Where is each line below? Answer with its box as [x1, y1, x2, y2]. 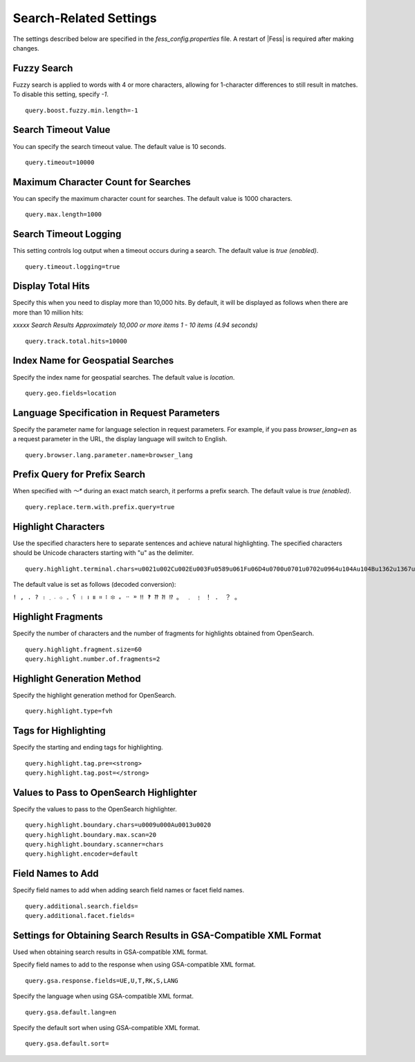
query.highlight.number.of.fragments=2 [25, 655, 160, 663]
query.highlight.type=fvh [25, 707, 113, 715]
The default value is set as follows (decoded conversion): [12, 580, 176, 588]
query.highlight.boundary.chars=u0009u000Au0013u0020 [25, 821, 211, 829]
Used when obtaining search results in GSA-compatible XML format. [12, 948, 208, 956]
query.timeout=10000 [25, 158, 95, 166]
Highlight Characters [12, 520, 105, 533]
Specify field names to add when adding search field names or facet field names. [12, 886, 245, 894]
